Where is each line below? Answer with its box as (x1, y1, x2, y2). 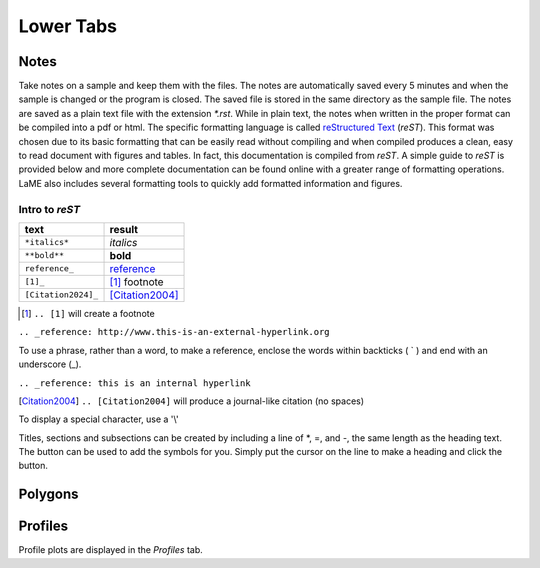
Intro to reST (18, 202, 81, 216)
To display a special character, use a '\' (18, 413, 179, 425)
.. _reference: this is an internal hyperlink (18, 377, 251, 389)
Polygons (18, 486, 79, 503)
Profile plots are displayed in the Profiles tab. (18, 544, 204, 556)
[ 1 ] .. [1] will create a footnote (21, 307, 155, 319)
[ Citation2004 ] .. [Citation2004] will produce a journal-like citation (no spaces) (18, 395, 365, 407)
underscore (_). (18, 358, 82, 370)
